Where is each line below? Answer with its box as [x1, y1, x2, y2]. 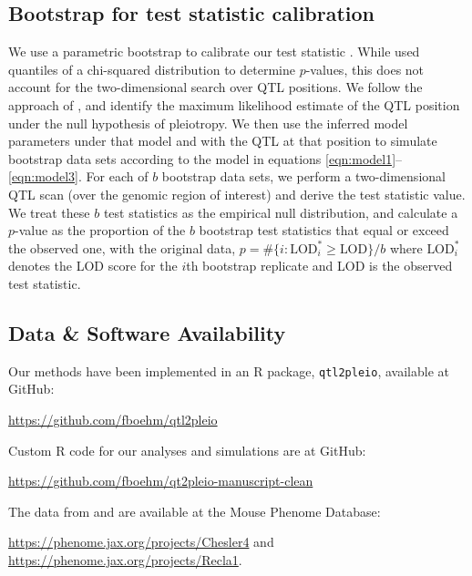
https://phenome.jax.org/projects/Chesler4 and [8, 532, 274, 551]
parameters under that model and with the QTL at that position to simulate [8, 131, 437, 150]
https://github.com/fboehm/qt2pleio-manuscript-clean [8, 471, 313, 490]
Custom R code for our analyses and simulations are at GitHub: [8, 440, 366, 459]
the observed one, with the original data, [8, 238, 236, 257]
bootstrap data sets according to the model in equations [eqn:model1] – [8, 149, 403, 168]
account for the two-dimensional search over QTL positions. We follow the [8, 77, 423, 97]
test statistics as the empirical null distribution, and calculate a [103, 202, 458, 221]
